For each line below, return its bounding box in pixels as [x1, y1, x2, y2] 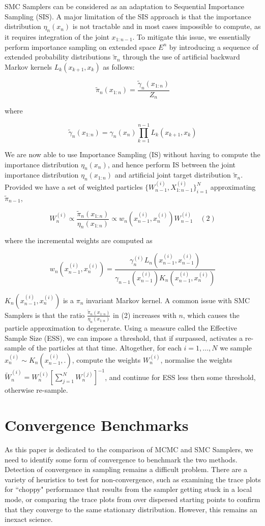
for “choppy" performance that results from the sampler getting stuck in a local [5, 484, 252, 494]
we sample [220, 342, 252, 353]
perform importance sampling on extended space [5, 41, 156, 52]
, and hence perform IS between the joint [107, 159, 236, 169]
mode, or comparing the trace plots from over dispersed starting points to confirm [5, 494, 260, 505]
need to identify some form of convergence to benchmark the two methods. [5, 454, 238, 464]
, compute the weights [72, 354, 141, 365]
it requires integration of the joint [5, 31, 109, 42]
